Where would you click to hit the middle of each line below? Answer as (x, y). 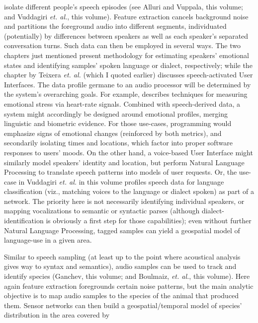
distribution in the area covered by (57, 315)
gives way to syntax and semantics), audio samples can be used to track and (120, 266)
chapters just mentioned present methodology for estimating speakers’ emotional (127, 55)
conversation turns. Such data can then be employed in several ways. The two (122, 45)
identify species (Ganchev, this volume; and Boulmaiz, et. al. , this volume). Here (127, 276)
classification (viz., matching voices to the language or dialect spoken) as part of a (129, 191)
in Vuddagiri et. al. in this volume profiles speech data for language (121, 181)
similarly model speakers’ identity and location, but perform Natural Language (124, 162)
